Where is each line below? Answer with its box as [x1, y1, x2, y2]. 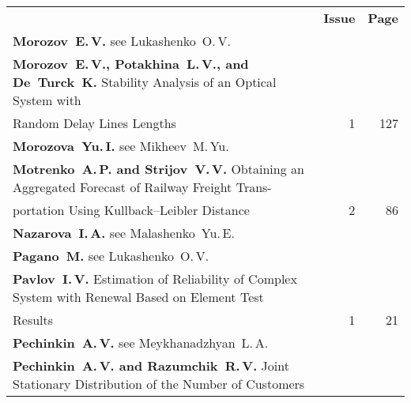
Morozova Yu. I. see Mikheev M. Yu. [13, 137, 229, 155]
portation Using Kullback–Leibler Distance [13, 201, 250, 219]
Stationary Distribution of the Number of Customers [13, 375, 305, 393]
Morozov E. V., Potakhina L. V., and [13, 55, 249, 73]
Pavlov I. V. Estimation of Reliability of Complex [13, 269, 297, 288]
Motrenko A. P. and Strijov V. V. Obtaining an [13, 160, 304, 178]
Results [13, 311, 54, 329]
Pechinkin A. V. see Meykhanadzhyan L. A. [13, 333, 269, 352]
